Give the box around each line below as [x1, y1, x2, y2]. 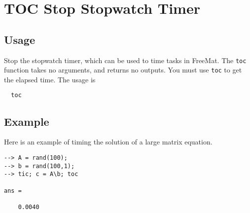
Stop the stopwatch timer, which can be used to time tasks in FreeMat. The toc [4, 55, 247, 65]
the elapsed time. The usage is [4, 74, 96, 84]
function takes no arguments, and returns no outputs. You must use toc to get [4, 65, 242, 75]
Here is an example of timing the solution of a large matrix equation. [4, 137, 213, 147]
